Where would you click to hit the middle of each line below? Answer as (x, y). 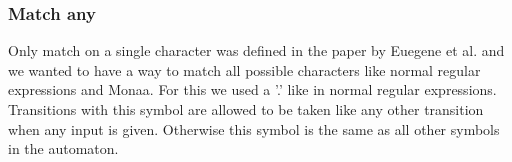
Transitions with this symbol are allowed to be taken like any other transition (246, 109)
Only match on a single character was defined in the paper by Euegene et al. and (256, 50)
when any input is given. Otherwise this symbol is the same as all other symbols (254, 128)
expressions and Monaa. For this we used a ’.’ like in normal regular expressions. (252, 89)
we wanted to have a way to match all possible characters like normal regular (244, 69)
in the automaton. (63, 148)
